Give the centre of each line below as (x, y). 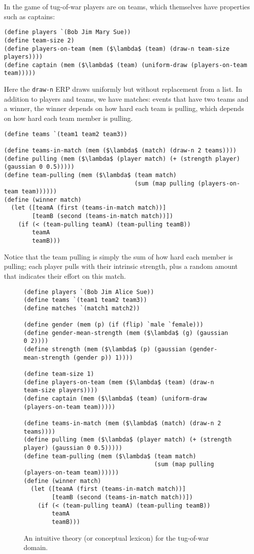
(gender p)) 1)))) (103, 357)
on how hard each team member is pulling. (68, 118)
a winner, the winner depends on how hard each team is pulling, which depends (124, 108)
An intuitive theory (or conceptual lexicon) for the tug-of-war (116, 537)
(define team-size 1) (59, 374)
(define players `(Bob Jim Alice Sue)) (89, 292)
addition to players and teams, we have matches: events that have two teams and (126, 98)
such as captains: (30, 16)
